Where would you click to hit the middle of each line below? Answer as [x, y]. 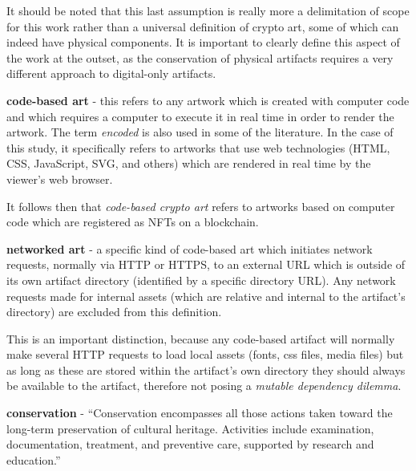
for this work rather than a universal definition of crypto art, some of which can [203, 26]
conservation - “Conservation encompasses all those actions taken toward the [200, 413]
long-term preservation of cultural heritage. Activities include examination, [190, 428]
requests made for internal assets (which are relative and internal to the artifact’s [206, 296]
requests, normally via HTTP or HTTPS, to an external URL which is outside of [206, 264]
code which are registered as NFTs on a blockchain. [133, 222]
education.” [34, 459]
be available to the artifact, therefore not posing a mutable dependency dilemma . [204, 386]
